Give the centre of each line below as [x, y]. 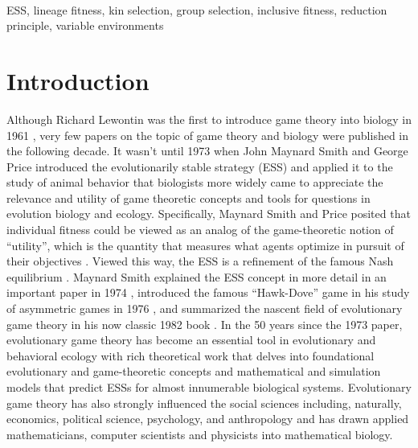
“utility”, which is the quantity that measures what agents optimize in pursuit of [205, 245]
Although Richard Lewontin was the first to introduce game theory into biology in [209, 119]
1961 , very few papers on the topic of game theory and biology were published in [208, 135]
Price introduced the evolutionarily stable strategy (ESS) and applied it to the [200, 166]
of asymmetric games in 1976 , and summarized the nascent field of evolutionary [205, 308]
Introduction [78, 80]
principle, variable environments [85, 25]
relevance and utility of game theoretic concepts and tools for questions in [189, 197]
